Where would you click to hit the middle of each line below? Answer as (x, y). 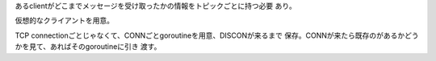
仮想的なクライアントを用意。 (65, 21)
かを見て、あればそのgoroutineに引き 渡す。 (88, 47)
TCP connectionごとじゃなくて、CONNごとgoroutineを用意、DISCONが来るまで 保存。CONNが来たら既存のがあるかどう (217, 35)
